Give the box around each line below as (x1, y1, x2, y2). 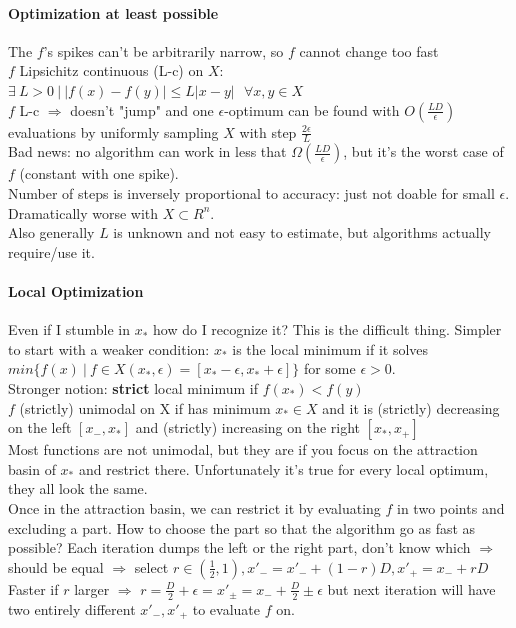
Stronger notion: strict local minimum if (8, 377, 258, 398)
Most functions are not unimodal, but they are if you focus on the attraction (8, 439, 478, 460)
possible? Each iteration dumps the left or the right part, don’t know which (8, 537, 471, 558)
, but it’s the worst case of (343, 141, 504, 162)
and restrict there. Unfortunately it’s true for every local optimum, (78, 458, 489, 479)
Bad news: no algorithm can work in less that (8, 141, 287, 162)
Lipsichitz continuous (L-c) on (19, 60, 204, 81)
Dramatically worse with (8, 202, 159, 223)
